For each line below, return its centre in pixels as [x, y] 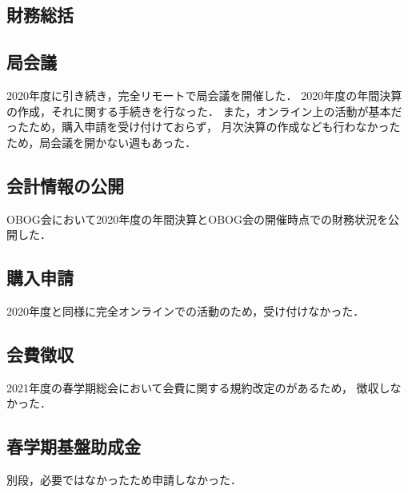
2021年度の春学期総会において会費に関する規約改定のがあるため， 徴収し [198, 387]
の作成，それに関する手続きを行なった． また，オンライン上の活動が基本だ [204, 111]
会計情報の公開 [65, 185]
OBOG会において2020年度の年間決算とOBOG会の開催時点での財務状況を [197, 219]
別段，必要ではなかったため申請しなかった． [124, 480]
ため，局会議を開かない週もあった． [102, 142]
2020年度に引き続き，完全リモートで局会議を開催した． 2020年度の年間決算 [204, 95]
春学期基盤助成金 [74, 446]
